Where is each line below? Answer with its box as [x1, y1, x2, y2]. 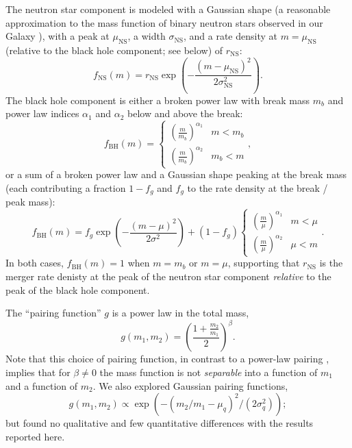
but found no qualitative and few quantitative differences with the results [5, 416, 314, 430]
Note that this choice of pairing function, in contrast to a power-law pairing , [5, 351, 329, 366]
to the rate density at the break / [187, 180, 328, 195]
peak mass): [5, 195, 55, 209]
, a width [127, 29, 166, 43]
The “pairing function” [5, 306, 101, 320]
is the [319, 256, 343, 270]
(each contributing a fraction [5, 180, 126, 195]
